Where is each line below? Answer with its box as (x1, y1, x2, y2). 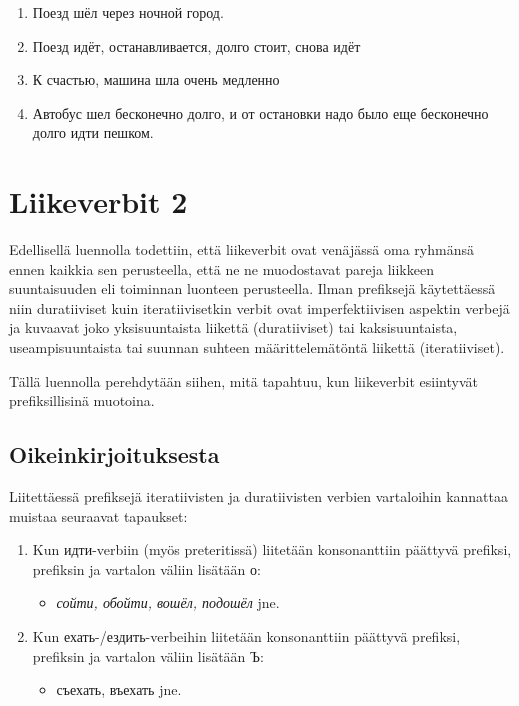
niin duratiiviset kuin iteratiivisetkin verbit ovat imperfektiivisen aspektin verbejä (9, 297, 510, 318)
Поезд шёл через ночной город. (32, 2, 224, 22)
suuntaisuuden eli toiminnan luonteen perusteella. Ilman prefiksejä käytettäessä (9, 278, 496, 299)
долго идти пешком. (32, 122, 154, 143)
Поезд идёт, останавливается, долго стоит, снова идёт (32, 35, 361, 56)
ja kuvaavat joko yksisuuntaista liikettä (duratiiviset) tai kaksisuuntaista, (9, 317, 458, 338)
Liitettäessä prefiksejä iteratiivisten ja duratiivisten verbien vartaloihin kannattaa (9, 486, 508, 507)
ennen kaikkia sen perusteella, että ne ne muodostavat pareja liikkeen (9, 258, 434, 279)
